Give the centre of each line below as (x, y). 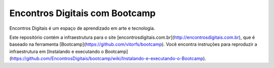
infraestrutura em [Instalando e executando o (57, 51)
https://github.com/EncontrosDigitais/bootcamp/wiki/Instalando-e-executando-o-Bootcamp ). (109, 58)
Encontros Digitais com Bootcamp (82, 13)
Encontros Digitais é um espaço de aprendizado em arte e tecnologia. (82, 28)
